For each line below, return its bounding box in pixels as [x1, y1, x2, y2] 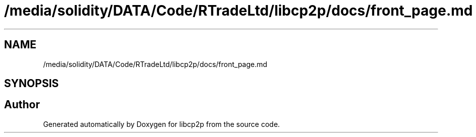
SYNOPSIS [4, 77, 59, 90]
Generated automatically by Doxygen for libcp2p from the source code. [43, 119, 280, 128]
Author [4, 98, 40, 111]
